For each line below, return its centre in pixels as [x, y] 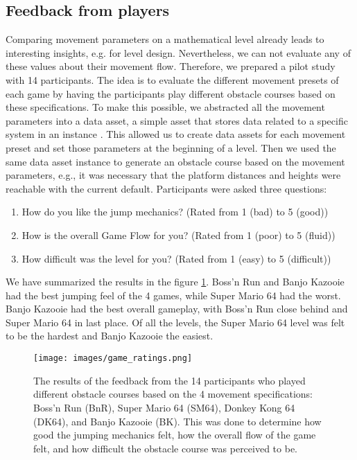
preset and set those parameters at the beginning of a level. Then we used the [171, 147]
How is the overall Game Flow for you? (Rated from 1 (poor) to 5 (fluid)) [178, 235]
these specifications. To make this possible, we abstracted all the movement [165, 107]
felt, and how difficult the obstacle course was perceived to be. [165, 448]
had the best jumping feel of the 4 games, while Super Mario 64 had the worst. [173, 295]
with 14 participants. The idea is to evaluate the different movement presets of [172, 79]
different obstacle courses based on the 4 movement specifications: [173, 394]
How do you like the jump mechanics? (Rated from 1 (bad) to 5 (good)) [175, 212]
